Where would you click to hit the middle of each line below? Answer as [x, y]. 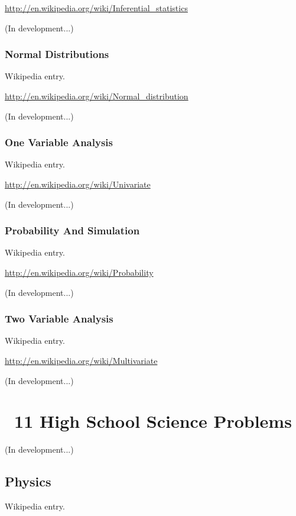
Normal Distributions [57, 54]
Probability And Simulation [72, 230]
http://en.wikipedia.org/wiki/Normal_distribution [97, 96]
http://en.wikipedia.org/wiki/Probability [79, 272]
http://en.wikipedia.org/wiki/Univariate [78, 184]
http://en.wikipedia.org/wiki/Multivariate [81, 360]
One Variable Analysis [59, 142]
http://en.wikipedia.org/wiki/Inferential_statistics [96, 8]
